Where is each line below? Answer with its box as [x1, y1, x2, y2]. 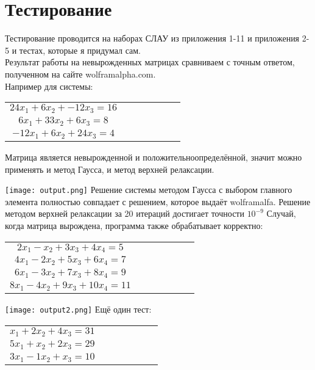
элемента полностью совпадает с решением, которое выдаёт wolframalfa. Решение [5, 195, 311, 208]
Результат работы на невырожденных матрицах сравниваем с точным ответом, [5, 56, 295, 68]
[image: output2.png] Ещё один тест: [5, 303, 152, 316]
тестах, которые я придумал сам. [19, 43, 141, 56]
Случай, [266, 207, 296, 220]
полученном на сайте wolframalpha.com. [5, 67, 156, 80]
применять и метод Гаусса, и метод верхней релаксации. [5, 162, 214, 175]
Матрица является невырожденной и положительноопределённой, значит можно [5, 150, 302, 163]
